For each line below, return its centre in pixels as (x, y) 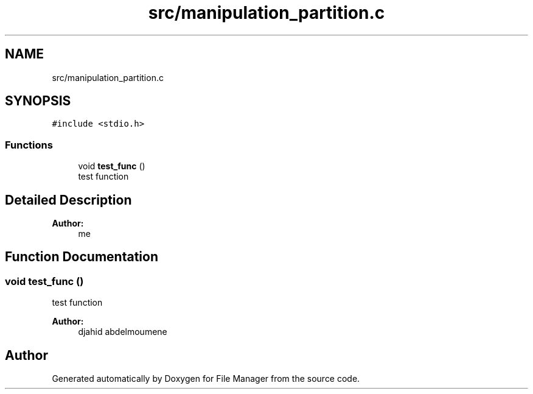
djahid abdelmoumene (123, 332)
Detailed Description (68, 200)
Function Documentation (82, 257)
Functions (29, 145)
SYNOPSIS (38, 101)
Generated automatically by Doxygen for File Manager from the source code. (206, 379)
